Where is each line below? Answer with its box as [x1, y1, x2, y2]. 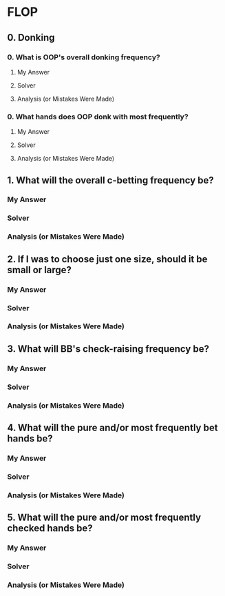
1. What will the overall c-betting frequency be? [7, 174, 215, 186]
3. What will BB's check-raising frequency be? [7, 343, 210, 355]
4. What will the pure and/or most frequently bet [7, 422, 218, 434]
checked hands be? [7, 522, 93, 535]
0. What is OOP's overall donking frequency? [7, 52, 160, 62]
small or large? [7, 264, 72, 276]
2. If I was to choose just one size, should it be [7, 253, 208, 265]
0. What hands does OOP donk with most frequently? [7, 112, 189, 121]
